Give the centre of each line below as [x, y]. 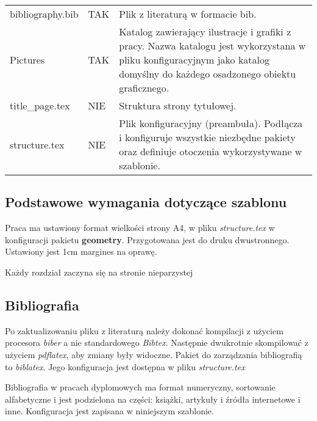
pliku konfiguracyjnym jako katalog [194, 60]
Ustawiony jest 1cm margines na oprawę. [81, 251]
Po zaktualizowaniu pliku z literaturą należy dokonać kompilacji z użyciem [144, 330]
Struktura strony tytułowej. [178, 105]
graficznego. [144, 88]
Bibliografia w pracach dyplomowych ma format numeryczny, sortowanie [140, 387]
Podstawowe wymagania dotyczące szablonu [146, 202]
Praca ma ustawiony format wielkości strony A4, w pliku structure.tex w [140, 228]
